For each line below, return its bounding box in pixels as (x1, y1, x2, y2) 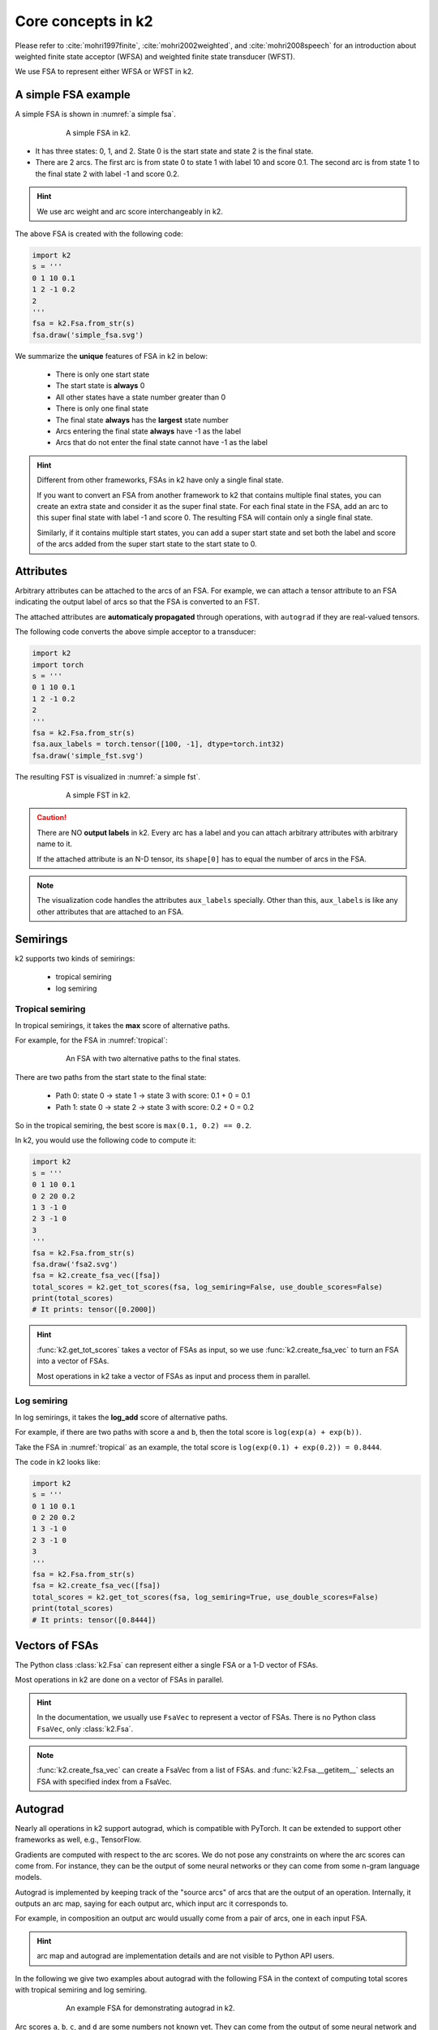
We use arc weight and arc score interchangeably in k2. (36, 206, 223, 216)
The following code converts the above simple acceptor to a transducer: (15, 627, 256, 637)
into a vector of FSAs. (36, 1356, 109, 1366)
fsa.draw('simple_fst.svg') (32, 751, 144, 760)
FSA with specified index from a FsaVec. (36, 1777, 172, 1786)
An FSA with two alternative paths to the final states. (66, 1054, 241, 1064)
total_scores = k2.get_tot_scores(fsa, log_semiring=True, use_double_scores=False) (32, 1592, 379, 1601)
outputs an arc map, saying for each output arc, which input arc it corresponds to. (15, 1898, 289, 1908)
